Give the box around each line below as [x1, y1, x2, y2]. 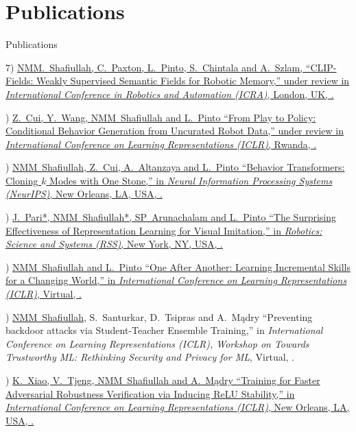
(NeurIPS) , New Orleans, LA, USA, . [5, 187, 163, 201]
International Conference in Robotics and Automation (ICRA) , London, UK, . [5, 86, 334, 101]
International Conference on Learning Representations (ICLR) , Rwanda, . [5, 136, 317, 151]
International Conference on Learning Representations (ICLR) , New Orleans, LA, [5, 400, 350, 414]
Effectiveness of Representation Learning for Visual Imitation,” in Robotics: [5, 223, 322, 237]
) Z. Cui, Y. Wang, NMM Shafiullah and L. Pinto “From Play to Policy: [5, 110, 316, 124]
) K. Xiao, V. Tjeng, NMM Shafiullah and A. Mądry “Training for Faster [5, 373, 320, 387]
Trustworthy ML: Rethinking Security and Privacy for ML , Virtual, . [5, 350, 295, 364]
